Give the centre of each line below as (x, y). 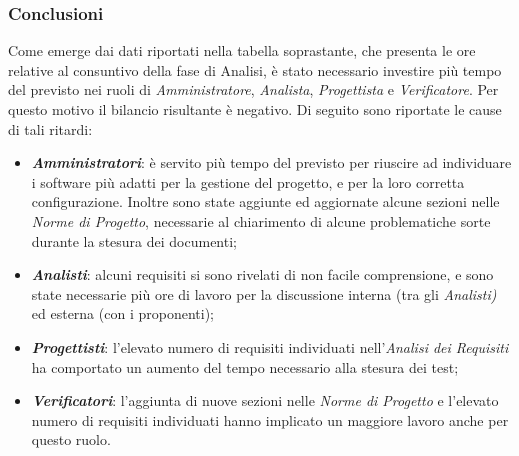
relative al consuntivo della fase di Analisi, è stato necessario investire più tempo (255, 69)
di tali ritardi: (50, 128)
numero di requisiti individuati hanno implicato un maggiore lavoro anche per (270, 419)
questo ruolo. (71, 439)
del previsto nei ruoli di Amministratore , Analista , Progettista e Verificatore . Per (253, 89)
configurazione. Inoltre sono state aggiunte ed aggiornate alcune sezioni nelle (265, 201)
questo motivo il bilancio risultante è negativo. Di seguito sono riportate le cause (255, 109)
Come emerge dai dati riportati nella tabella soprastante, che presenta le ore (242, 50)
